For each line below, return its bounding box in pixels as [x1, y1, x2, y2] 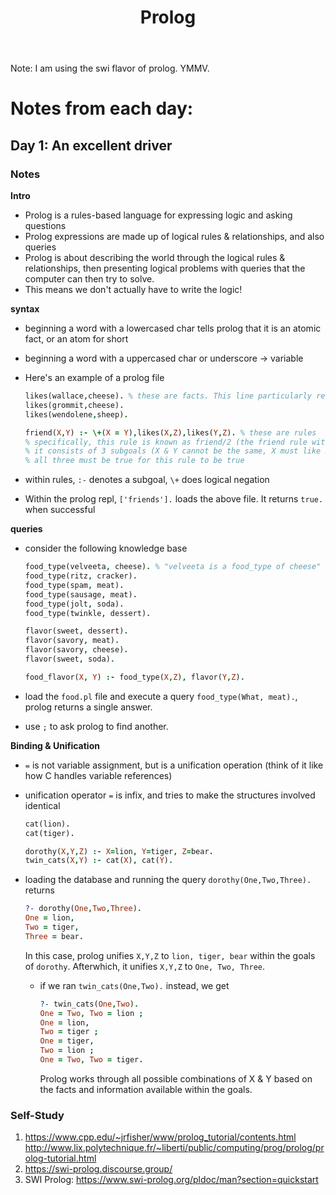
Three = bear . [24, 931, 84, 941]
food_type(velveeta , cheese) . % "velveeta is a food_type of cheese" [24, 562, 322, 572]
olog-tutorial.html [24, 1152, 97, 1165]
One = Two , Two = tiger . [39, 1055, 144, 1065]
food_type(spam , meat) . [24, 580, 125, 590]
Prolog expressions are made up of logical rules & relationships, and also [24, 231, 325, 243]
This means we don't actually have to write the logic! [24, 284, 243, 296]
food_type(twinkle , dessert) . [24, 608, 152, 618]
